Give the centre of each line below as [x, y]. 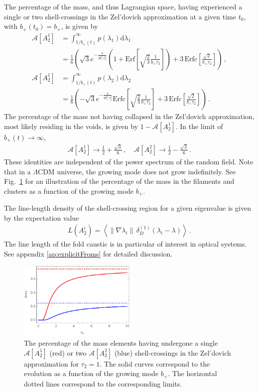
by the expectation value [42, 217]
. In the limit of [199, 126]
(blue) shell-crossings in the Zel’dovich [173, 352]
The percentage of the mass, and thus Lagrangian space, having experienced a [123, 6]
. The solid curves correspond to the [155, 363]
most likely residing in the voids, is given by [71, 126]
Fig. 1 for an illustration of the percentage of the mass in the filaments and [119, 181]
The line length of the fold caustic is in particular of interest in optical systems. [126, 244]
